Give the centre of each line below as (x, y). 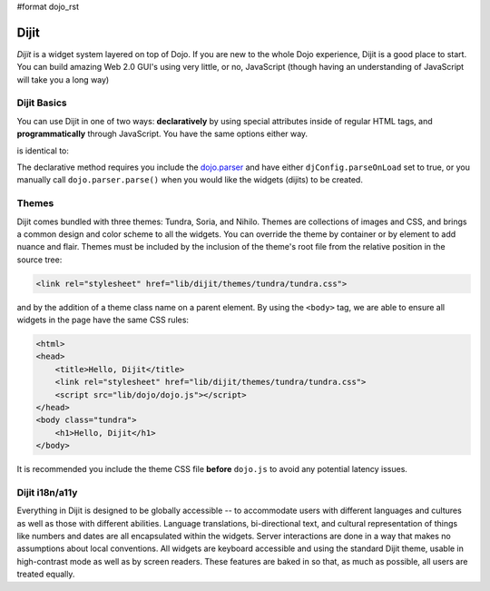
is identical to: (43, 151)
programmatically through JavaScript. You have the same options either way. (162, 134)
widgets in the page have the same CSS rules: (103, 320)
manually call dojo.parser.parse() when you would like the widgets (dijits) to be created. (190, 180)
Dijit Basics (42, 103)
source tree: (39, 260)
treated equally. (46, 574)
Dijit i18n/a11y (47, 492)
